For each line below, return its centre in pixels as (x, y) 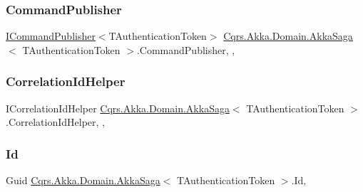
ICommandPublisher (51, 36)
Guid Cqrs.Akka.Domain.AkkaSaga (83, 180)
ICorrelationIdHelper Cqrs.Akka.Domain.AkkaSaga (118, 108)
